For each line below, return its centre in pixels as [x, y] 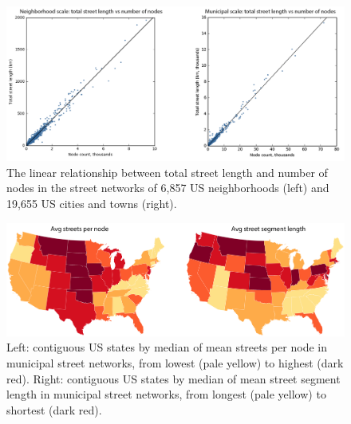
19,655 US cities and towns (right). [92, 203]
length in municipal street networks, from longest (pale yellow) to [166, 394]
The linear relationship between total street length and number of [167, 172]
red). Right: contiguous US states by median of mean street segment [174, 378]
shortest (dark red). [54, 409]
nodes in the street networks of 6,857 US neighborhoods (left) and [168, 188]
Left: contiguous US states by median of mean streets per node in [167, 347]
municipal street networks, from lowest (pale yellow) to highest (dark [175, 362]
